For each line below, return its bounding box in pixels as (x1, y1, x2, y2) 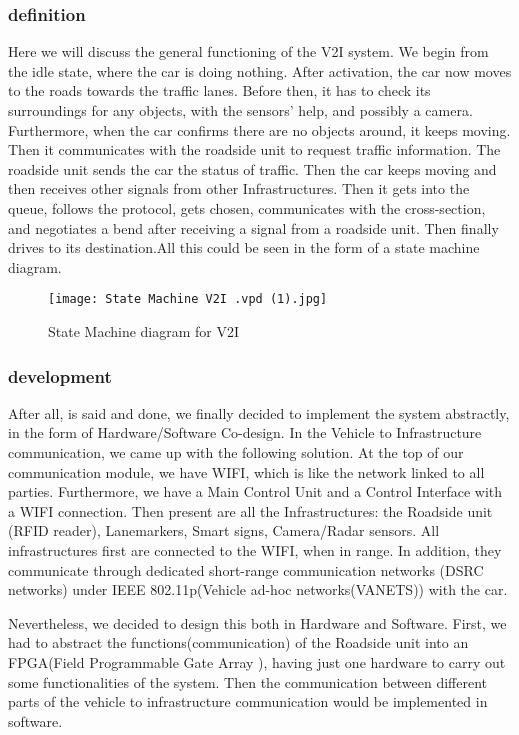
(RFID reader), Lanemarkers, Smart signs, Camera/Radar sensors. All (8, 520, 440, 541)
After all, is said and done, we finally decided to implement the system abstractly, (8, 402, 510, 423)
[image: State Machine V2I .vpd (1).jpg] (48, 292, 328, 307)
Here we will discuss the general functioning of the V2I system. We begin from (8, 41, 489, 62)
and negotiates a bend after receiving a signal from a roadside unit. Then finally (8, 217, 499, 238)
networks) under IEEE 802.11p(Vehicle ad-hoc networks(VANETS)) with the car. (8, 579, 508, 600)
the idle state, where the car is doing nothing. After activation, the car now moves (8, 60, 512, 81)
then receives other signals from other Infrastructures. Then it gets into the (8, 178, 470, 199)
